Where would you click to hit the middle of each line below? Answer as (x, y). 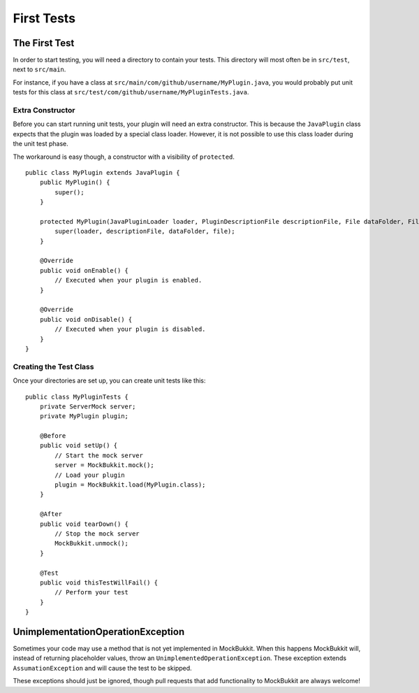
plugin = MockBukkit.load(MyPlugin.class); (130, 485)
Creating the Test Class (53, 366)
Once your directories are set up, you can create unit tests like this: (109, 380)
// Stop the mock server (97, 534)
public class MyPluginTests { (77, 396)
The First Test (44, 43)
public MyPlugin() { (75, 183)
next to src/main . (39, 69)
